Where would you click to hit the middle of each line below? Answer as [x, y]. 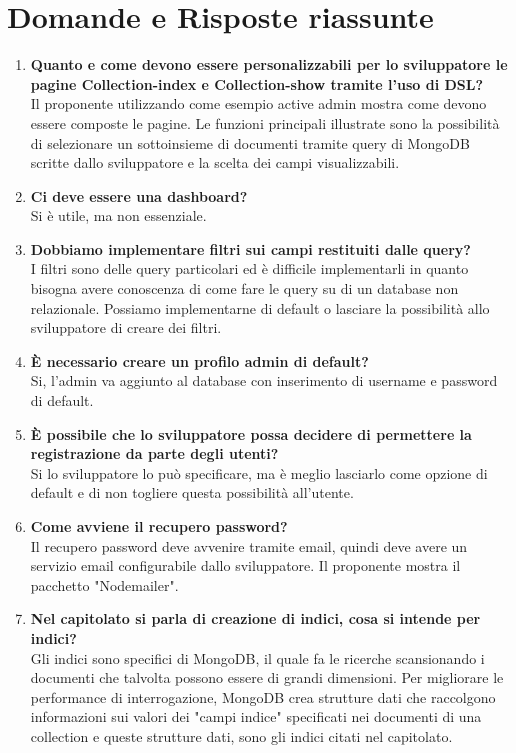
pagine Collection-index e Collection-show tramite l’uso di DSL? [257, 83]
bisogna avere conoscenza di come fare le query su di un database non [244, 288]
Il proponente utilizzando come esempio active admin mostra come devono [258, 103]
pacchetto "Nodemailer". [104, 584]
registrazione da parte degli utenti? [154, 453]
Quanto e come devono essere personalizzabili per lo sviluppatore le [269, 64]
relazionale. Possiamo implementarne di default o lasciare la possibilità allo [260, 307]
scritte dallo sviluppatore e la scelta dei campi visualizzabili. [215, 162]
